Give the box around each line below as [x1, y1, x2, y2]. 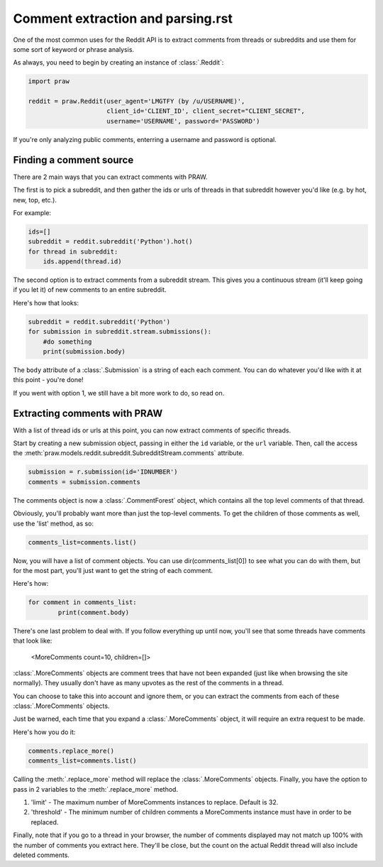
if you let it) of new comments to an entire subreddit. [13, 285, 167, 294]
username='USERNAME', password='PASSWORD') [106, 117, 260, 125]
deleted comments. [13, 851, 70, 859]
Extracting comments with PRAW [13, 407, 163, 419]
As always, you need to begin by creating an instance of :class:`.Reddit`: [13, 58, 224, 67]
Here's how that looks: [13, 298, 79, 307]
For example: [13, 208, 52, 217]
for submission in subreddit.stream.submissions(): [28, 327, 212, 336]
